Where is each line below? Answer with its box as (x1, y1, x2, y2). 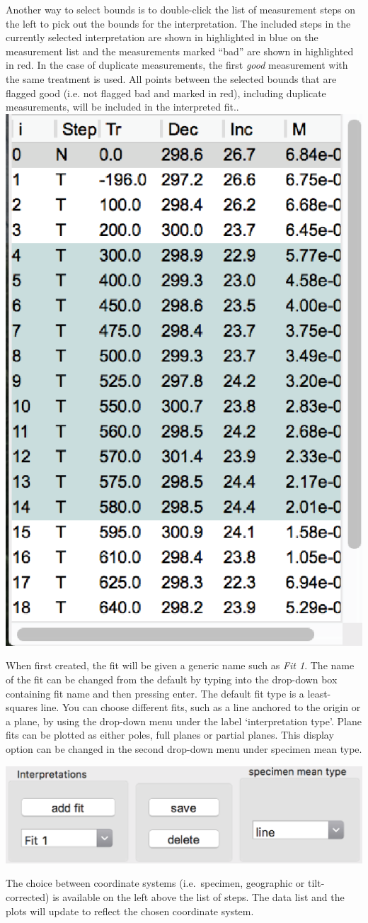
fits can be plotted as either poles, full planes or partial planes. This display (6, 727, 334, 742)
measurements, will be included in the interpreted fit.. (6, 99, 239, 114)
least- (307, 686, 331, 700)
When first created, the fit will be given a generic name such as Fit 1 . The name (6, 658, 355, 673)
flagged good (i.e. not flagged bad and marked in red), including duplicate (6, 85, 326, 100)
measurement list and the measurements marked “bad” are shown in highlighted (6, 43, 354, 58)
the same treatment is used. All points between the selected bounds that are (6, 71, 337, 86)
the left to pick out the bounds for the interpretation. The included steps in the (6, 16, 351, 30)
